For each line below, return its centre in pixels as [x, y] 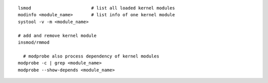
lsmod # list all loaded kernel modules [97, 8]
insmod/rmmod [34, 42]
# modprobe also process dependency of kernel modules [91, 56]
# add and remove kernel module [57, 35]
